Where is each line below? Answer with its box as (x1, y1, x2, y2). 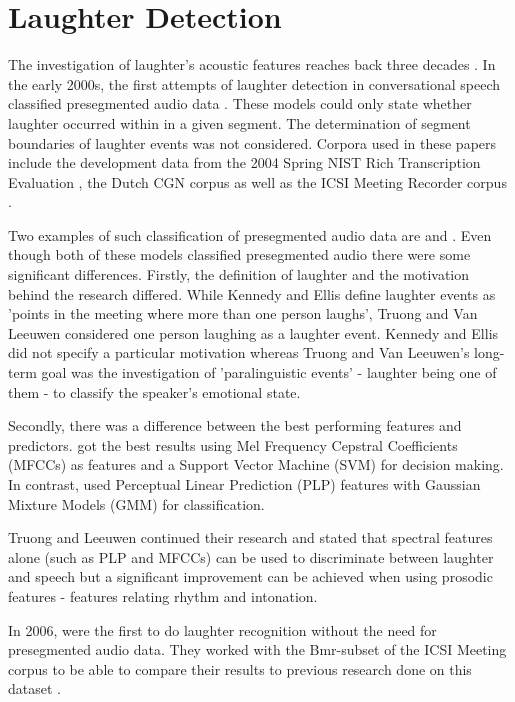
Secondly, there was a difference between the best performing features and (8, 415, 462, 436)
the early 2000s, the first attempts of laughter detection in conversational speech (8, 73, 501, 94)
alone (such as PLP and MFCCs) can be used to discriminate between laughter (8, 546, 494, 567)
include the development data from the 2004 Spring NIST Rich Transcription (8, 152, 481, 173)
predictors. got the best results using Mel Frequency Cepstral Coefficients (8, 434, 458, 455)
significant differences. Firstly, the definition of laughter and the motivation (8, 264, 470, 285)
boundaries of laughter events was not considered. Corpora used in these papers (8, 132, 497, 153)
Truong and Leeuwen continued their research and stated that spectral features (8, 527, 493, 548)
